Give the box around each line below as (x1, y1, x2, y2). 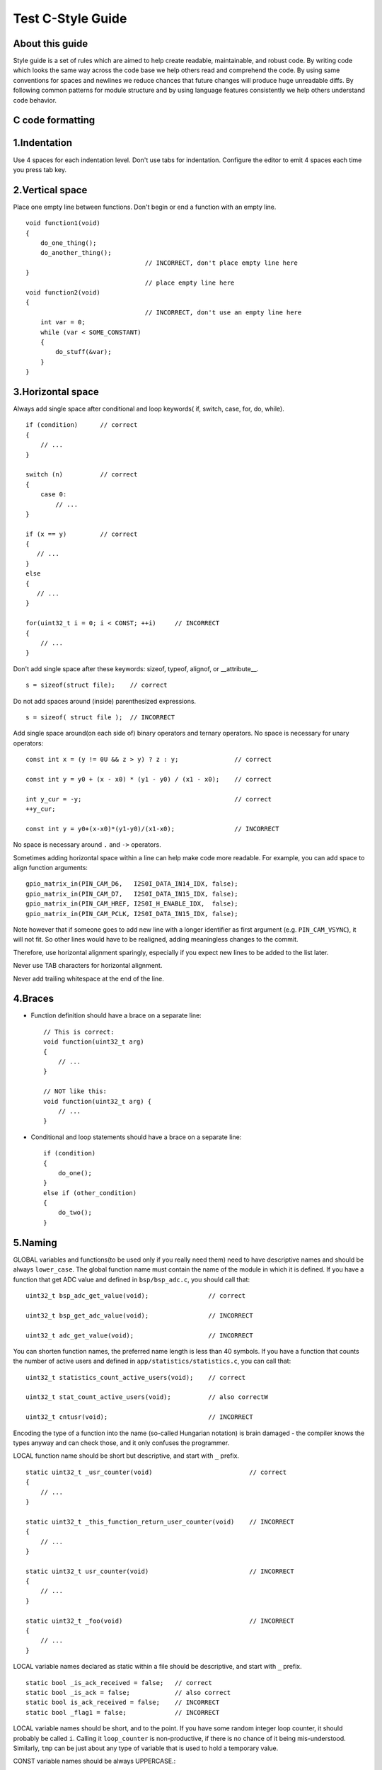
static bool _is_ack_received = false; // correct (25, 1679, 212, 1686)
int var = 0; (40, 319, 86, 326)
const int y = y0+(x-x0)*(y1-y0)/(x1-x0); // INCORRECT (25, 825, 279, 833)
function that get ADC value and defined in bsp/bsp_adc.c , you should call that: (13, 1275, 250, 1284)
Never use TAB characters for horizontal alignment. (13, 961, 163, 970)
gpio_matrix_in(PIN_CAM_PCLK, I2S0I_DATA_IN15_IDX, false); (25, 910, 238, 918)
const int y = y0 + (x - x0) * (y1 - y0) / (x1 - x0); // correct (25, 775, 272, 783)
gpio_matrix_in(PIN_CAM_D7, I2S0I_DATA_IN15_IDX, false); (25, 889, 238, 898)
